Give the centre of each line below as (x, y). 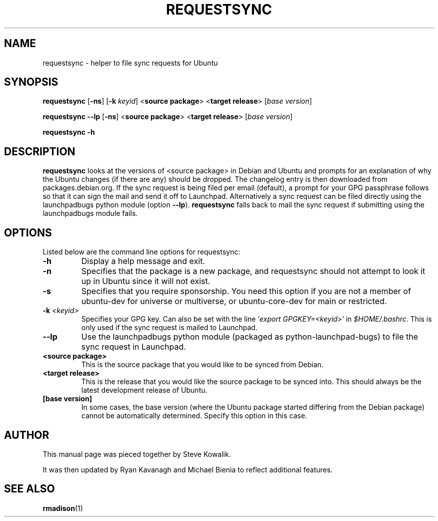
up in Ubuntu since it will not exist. (146, 281)
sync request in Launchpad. (133, 347)
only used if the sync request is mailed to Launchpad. (169, 328)
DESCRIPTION (40, 151)
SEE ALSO (29, 489)
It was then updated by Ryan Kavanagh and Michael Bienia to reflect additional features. (188, 469)
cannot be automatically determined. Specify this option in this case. (194, 416)
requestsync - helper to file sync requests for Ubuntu (130, 63)
